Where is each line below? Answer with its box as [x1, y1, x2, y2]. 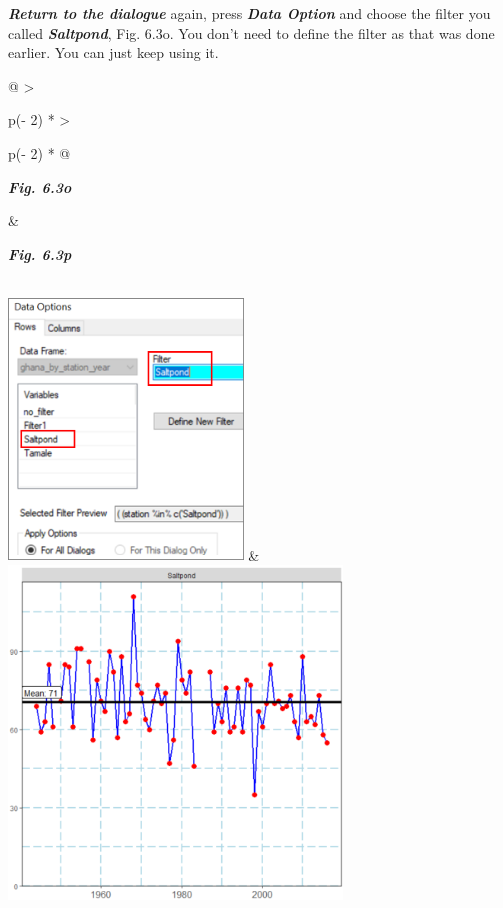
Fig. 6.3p [8, 243, 72, 264]
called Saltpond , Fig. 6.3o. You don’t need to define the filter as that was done [8, 22, 495, 43]
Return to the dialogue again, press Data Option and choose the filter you [8, 3, 491, 23]
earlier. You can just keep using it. [8, 42, 219, 63]
